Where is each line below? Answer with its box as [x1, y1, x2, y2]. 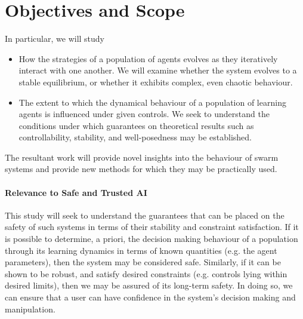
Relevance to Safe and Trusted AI [5, 186, 147, 198]
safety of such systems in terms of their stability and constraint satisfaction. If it [5, 220, 299, 233]
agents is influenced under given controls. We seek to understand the [18, 108, 270, 120]
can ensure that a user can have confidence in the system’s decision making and [5, 291, 296, 303]
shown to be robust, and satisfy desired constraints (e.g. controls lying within [5, 267, 287, 280]
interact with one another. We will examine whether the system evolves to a [18, 64, 297, 76]
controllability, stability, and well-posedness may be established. [18, 131, 252, 143]
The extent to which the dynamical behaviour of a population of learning [18, 96, 286, 108]
